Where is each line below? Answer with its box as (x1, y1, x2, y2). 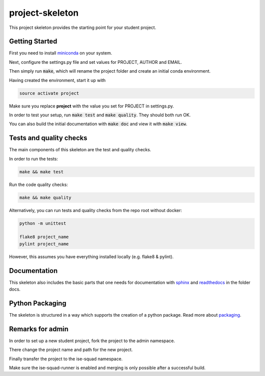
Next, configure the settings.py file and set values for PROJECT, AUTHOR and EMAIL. (9, 59, 183, 65)
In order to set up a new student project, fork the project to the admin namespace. (9, 338, 175, 344)
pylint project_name (19, 241, 69, 246)
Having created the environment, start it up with (9, 77, 106, 83)
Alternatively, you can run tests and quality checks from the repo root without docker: (9, 207, 182, 213)
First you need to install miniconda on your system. (9, 50, 112, 56)
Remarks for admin (9, 324, 69, 333)
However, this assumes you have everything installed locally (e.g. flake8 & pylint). (9, 253, 174, 260)
